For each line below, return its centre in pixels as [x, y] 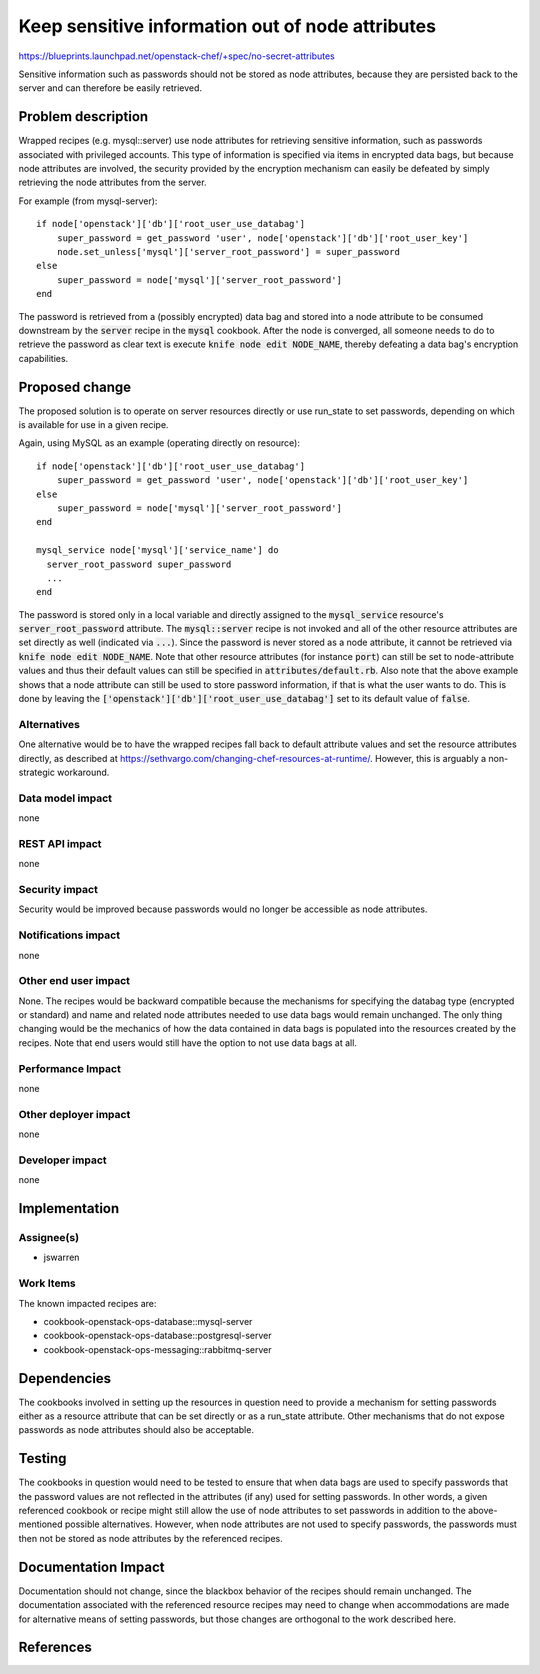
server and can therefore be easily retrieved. [110, 88]
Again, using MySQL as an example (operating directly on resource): [159, 443]
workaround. [83, 772]
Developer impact [62, 1160]
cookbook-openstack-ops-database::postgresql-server [157, 1336]
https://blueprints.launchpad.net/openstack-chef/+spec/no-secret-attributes [176, 56]
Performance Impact [70, 1068]
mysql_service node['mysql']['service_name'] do [157, 550]
